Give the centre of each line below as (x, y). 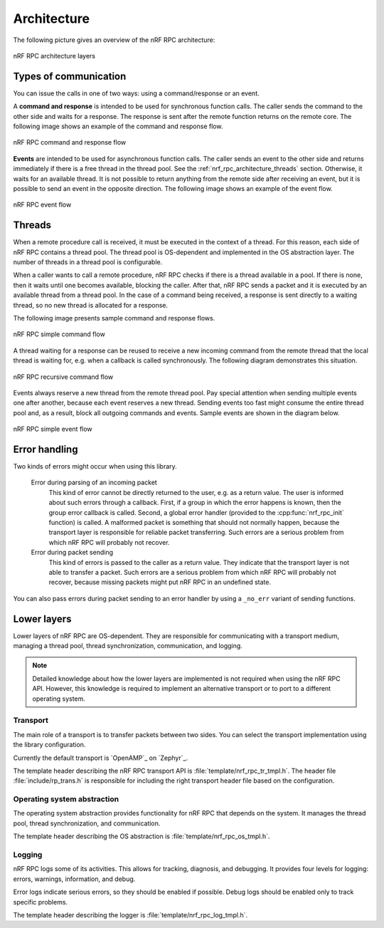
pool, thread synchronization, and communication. (87, 823)
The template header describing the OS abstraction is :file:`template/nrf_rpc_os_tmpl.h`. (142, 836)
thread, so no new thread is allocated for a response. (91, 305)
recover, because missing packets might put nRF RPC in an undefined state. (160, 582)
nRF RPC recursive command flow (63, 377)
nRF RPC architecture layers (54, 56)
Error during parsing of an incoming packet (94, 483)
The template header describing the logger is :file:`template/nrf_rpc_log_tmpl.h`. (130, 914)
